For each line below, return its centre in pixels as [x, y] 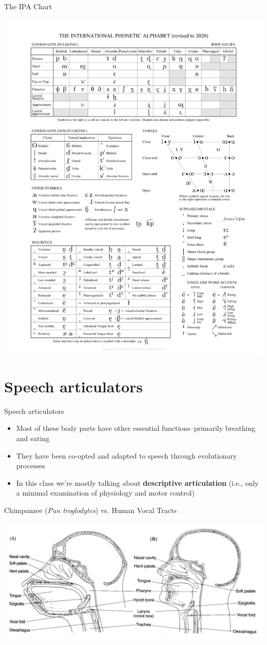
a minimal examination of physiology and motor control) [105, 493]
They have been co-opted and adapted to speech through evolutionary [127, 455]
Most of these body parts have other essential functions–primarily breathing [136, 428]
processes [31, 466]
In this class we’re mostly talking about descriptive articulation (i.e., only [137, 482]
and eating [33, 438]
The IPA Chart [28, 6]
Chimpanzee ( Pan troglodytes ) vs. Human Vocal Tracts [90, 510]
